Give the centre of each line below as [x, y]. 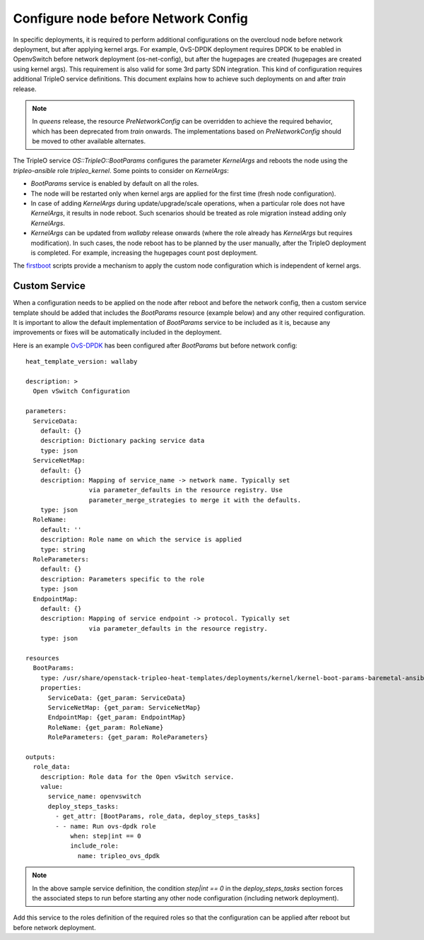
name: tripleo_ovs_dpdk [119, 856]
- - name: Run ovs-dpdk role [106, 826]
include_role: [95, 846]
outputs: [41, 757]
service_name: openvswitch [94, 797]
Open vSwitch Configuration [82, 391]
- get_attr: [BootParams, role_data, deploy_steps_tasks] [158, 816]
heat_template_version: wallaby [82, 362]
